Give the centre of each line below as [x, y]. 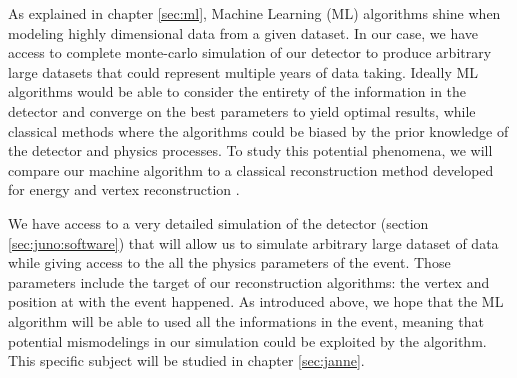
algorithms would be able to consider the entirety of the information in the [237, 91]
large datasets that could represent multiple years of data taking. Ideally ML [243, 71]
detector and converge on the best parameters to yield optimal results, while [242, 110]
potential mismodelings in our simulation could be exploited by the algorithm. [247, 340]
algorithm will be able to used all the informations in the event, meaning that [246, 320]
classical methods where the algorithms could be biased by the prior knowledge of [258, 130]
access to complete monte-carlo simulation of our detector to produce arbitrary [250, 52]
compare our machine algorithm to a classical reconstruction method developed [251, 169]
